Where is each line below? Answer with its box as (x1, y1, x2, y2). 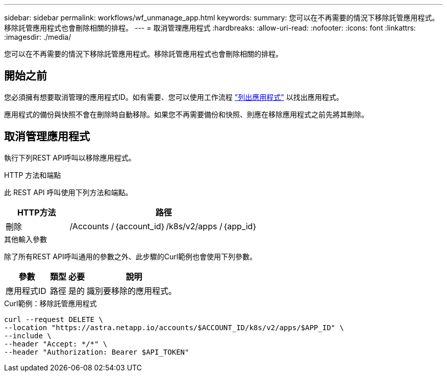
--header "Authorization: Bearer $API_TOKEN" (4, 347, 189, 356)
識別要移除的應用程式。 (87, 285, 177, 296)
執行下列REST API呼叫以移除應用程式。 (4, 153, 136, 162)
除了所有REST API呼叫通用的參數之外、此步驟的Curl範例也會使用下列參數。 (4, 252, 257, 261)
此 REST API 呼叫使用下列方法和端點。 (4, 187, 133, 197)
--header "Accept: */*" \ (4, 339, 108, 348)
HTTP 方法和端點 (4, 170, 61, 179)
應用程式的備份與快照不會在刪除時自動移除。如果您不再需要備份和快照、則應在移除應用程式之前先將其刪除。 (4, 110, 368, 119)
